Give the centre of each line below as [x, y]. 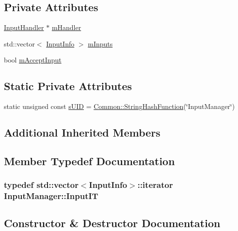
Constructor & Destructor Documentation [112, 223]
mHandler [66, 27]
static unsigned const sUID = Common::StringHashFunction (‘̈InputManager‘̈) [119, 106]
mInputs [100, 43]
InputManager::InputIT [51, 196]
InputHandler [24, 27]
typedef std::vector [41, 185]
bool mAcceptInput [33, 60]
